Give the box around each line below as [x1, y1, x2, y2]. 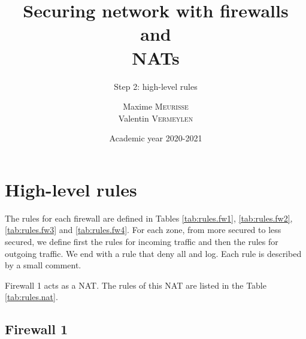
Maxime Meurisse [123, 100, 189, 113]
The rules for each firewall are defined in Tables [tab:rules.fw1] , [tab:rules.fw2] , [5, 211, 293, 224]
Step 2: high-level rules [114, 80, 198, 92]
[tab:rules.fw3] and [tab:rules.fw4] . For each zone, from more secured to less [5, 223, 281, 236]
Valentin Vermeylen [118, 111, 193, 124]
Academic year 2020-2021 [109, 132, 202, 144]
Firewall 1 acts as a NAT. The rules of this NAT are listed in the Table [5, 279, 266, 291]
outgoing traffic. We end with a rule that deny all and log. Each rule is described [5, 247, 302, 259]
